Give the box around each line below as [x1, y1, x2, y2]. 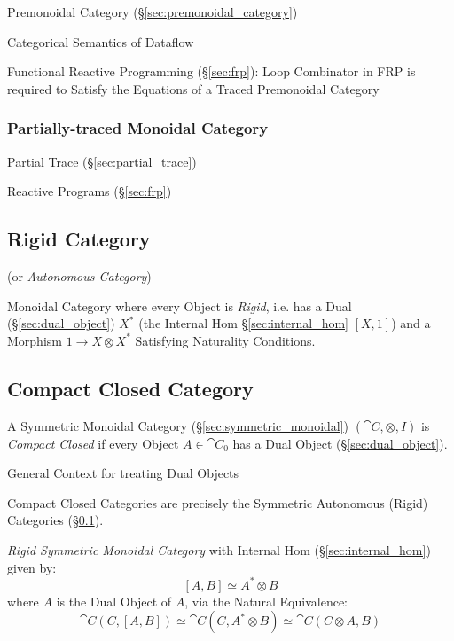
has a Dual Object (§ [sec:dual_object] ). [232, 434, 448, 452]
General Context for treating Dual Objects [7, 464, 239, 482]
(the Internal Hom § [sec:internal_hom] [138, 314, 348, 332]
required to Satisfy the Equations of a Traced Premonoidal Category [7, 79, 380, 98]
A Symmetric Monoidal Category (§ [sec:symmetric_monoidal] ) [7, 416, 349, 434]
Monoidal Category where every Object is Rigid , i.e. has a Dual [7, 296, 352, 315]
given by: [7, 558, 57, 576]
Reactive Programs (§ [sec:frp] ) [7, 182, 172, 200]
